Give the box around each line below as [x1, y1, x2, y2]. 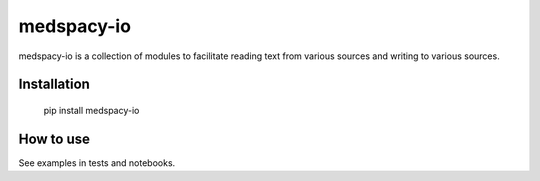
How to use [18, 130, 90, 147]
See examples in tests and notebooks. [18, 156, 176, 169]
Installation [18, 76, 90, 93]
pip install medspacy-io [43, 104, 140, 116]
